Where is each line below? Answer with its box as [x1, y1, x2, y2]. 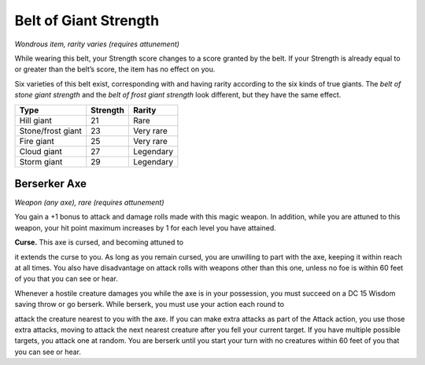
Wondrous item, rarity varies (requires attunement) [14, 39, 180, 49]
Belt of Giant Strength [14, 12, 160, 29]
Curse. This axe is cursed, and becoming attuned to [14, 238, 184, 247]
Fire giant [19, 135, 54, 146]
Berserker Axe [14, 177, 87, 190]
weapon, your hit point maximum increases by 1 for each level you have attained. [14, 223, 277, 232]
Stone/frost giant [19, 125, 83, 136]
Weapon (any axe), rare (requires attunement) [14, 197, 164, 208]
